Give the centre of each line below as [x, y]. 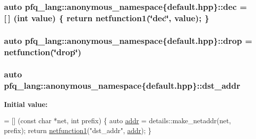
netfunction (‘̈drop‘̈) [43, 52]
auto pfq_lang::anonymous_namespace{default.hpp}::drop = [128, 40]
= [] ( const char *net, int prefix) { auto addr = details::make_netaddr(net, [118, 121]
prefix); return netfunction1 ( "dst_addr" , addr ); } [78, 130]
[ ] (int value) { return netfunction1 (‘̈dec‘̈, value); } [107, 17]
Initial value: [26, 104]
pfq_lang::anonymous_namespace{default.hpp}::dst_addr [122, 86]
